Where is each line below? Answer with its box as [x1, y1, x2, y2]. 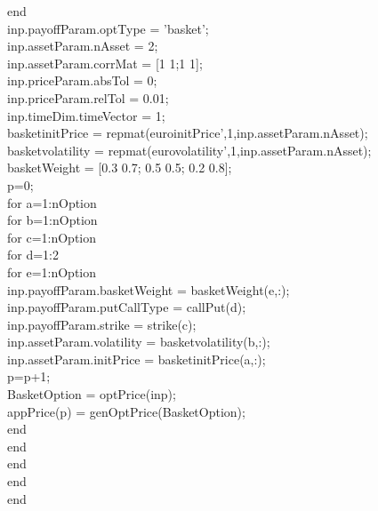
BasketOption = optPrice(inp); [7, 385, 176, 403]
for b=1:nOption [7, 211, 98, 229]
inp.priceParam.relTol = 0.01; [7, 88, 169, 107]
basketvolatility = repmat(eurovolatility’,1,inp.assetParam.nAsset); [7, 140, 372, 159]
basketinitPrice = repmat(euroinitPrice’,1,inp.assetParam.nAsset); [7, 124, 368, 142]
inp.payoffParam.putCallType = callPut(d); [7, 298, 246, 316]
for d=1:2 [7, 245, 60, 264]
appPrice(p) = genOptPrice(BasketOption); [7, 402, 245, 420]
